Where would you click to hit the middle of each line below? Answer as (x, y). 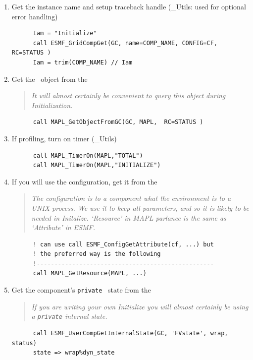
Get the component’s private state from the (81, 290)
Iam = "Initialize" (65, 33)
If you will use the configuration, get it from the (84, 181)
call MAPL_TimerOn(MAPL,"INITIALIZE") (97, 165)
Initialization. (52, 105)
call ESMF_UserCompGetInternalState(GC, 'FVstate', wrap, (130, 333)
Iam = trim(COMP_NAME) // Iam (83, 62)
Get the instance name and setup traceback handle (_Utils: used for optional (129, 6)
